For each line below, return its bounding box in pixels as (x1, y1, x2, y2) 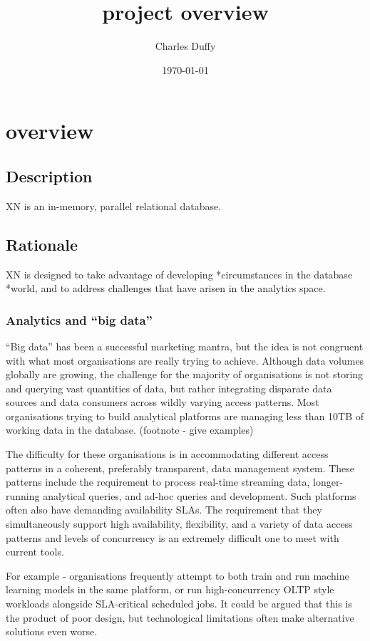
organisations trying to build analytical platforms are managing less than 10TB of (6, 408, 364, 423)
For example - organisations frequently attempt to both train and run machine (6, 568, 349, 583)
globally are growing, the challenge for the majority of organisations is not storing (6, 367, 364, 382)
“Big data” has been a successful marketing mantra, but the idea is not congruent (6, 338, 364, 353)
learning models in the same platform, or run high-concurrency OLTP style (6, 582, 334, 597)
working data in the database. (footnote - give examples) (6, 422, 254, 437)
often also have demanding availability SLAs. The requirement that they (6, 502, 322, 517)
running (6, 488, 40, 503)
